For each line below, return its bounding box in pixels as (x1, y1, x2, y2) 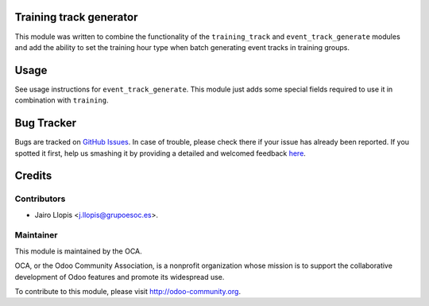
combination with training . (14, 95, 109, 105)
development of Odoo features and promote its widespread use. (14, 272, 225, 281)
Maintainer (14, 230, 58, 241)
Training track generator (14, 10, 138, 24)
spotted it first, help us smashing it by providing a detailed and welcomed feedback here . (14, 148, 306, 158)
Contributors (14, 193, 66, 204)
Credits (14, 169, 52, 183)
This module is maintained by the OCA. (14, 246, 142, 256)
